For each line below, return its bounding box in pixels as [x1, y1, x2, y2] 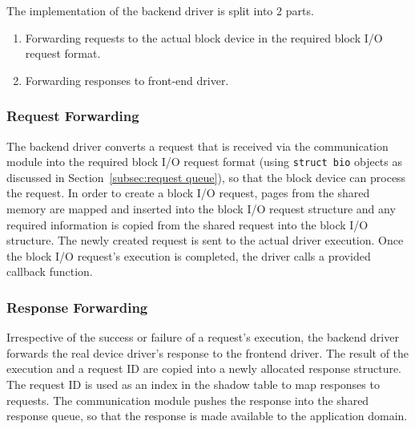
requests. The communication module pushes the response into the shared [6, 391, 369, 408]
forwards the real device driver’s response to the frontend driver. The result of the [6, 344, 409, 361]
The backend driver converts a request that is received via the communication [6, 137, 389, 154]
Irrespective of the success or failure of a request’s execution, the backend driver [6, 329, 399, 346]
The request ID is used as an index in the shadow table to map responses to [6, 376, 380, 392]
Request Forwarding [6, 106, 139, 126]
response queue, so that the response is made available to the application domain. [6, 407, 408, 424]
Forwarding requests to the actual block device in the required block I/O [25, 29, 383, 46]
